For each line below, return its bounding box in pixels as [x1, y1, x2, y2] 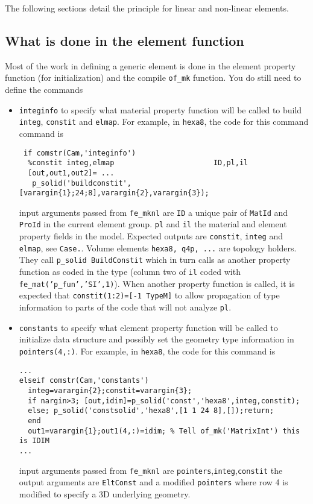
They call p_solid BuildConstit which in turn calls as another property [19, 253, 291, 266]
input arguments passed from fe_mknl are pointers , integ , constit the [19, 464, 283, 476]
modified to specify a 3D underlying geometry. [19, 487, 191, 500]
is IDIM [19, 436, 49, 446]
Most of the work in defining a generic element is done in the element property [5, 59, 296, 72]
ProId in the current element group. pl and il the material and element [19, 218, 287, 230]
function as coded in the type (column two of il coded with [19, 265, 241, 278]
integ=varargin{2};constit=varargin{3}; [28, 386, 192, 395]
